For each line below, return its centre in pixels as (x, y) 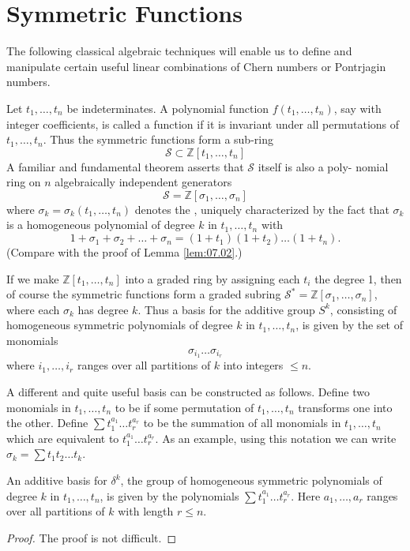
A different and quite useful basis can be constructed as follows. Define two (188, 392)
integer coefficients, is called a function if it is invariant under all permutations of (203, 124)
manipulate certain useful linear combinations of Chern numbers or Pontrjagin (196, 66)
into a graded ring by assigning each (213, 278)
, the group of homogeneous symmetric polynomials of (251, 480)
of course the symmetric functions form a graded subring (144, 294)
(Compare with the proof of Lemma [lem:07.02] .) (124, 252)
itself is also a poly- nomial (323, 166)
